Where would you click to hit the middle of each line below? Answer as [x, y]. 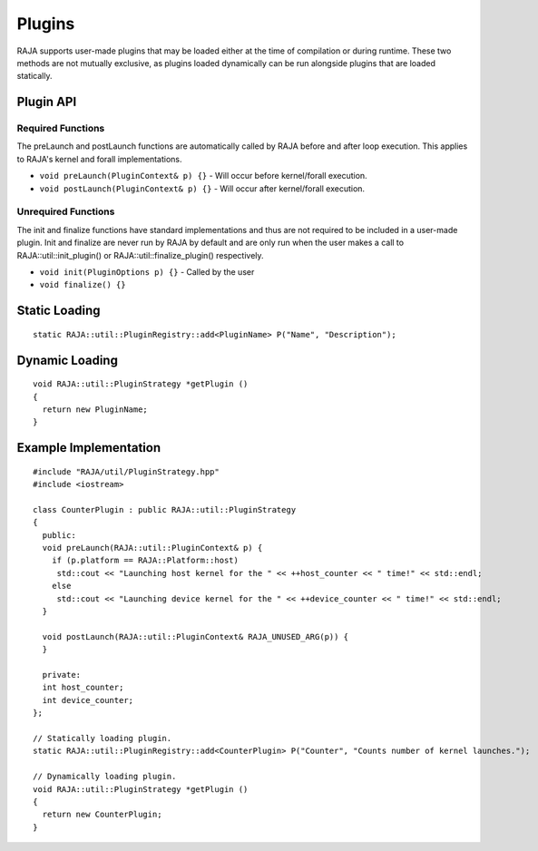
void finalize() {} [83, 285]
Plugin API [47, 102]
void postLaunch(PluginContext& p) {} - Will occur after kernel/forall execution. [202, 188]
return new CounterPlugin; [102, 815]
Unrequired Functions [66, 211]
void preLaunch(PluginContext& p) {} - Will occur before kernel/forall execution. [203, 176]
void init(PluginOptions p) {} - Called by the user [147, 271]
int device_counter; [88, 700]
